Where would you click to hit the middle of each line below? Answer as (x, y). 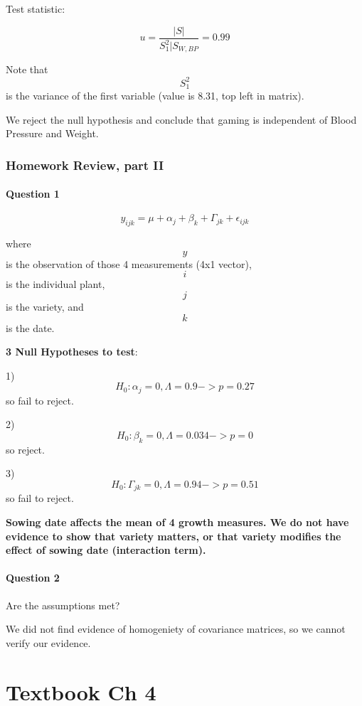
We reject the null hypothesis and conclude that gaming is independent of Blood (181, 119)
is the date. (30, 327)
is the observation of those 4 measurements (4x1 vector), (129, 263)
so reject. (25, 449)
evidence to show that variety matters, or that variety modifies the (174, 536)
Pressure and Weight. (52, 133)
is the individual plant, (55, 284)
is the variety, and (45, 306)
